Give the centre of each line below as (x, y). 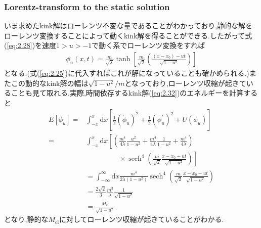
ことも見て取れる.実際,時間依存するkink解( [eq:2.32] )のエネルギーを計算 (127, 93)
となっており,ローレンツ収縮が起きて (185, 83)
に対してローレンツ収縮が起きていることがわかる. (141, 219)
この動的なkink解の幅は (50, 83)
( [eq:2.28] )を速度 (30, 45)
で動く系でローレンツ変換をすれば (148, 45)
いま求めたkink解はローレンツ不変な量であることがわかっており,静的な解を (128, 26)
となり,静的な (26, 219)
